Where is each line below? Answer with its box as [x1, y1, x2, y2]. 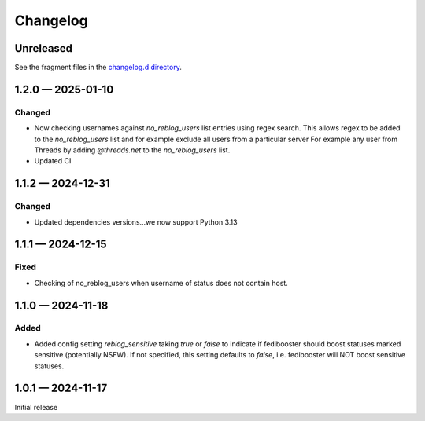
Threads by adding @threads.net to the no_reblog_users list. [34, 145, 231, 155]
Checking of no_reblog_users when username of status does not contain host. [34, 278, 289, 287]
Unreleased [14, 42, 73, 55]
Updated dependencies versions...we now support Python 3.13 [34, 217, 238, 227]
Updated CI [34, 156, 72, 166]
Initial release [14, 402, 58, 412]
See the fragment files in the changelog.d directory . [14, 63, 183, 72]
